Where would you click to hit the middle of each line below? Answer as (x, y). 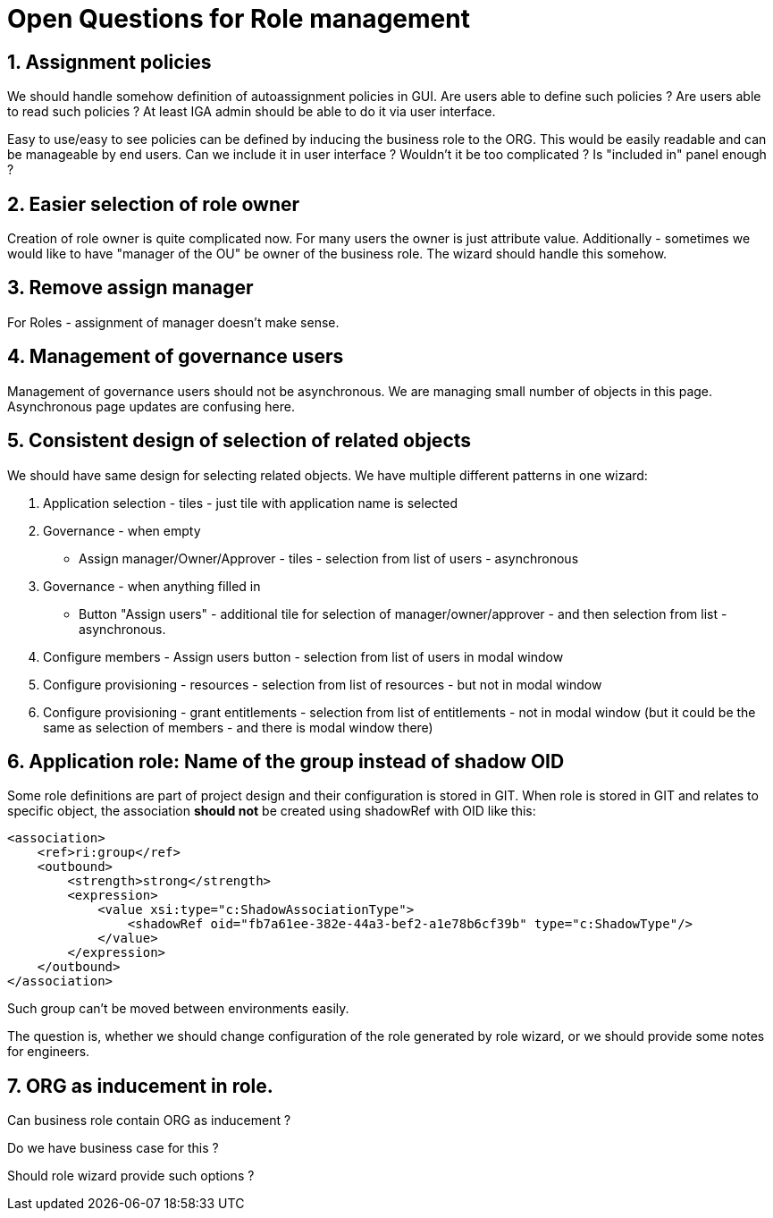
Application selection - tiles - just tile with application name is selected (250, 503)
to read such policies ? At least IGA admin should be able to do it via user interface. (252, 112)
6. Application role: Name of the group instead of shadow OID (286, 761)
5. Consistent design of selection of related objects (239, 441)
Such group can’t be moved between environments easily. (178, 1009)
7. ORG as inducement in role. (140, 1086)
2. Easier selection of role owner (154, 204)
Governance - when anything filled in (152, 586)
